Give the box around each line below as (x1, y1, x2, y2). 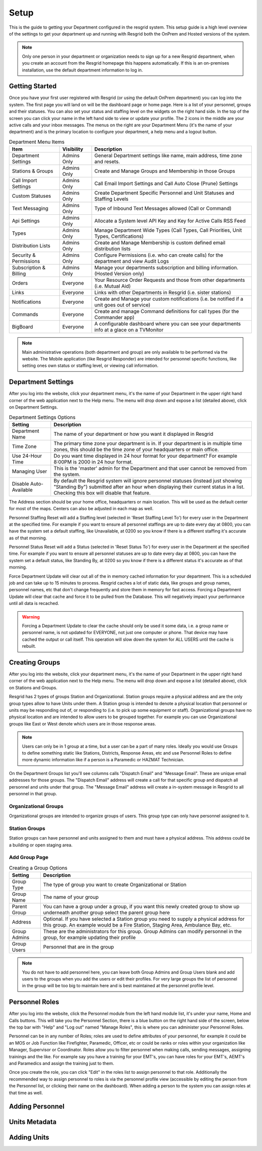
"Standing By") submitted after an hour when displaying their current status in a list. (53, 483, 245, 490)
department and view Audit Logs (94, 258, 169, 265)
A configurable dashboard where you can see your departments (94, 321, 241, 327)
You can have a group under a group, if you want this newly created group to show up (43, 903, 240, 910)
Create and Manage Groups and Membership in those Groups (94, 168, 235, 174)
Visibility (62, 146, 83, 153)
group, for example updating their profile (43, 934, 136, 941)
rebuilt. (22, 643, 36, 649)
